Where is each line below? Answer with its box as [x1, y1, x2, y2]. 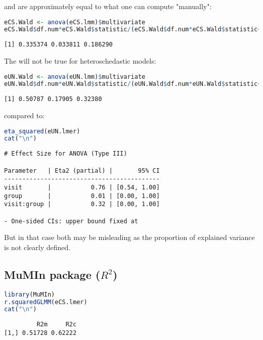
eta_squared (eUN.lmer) [4, 127, 80, 135]
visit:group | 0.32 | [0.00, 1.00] [4, 201, 160, 208]
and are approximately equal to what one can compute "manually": [4, 1, 212, 11]
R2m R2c [36, 321, 77, 328]
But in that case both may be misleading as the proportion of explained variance [4, 232, 255, 242]
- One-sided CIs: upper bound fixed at [4, 217, 138, 225]
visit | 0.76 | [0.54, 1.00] [4, 183, 160, 191]
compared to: [4, 110, 45, 120]
